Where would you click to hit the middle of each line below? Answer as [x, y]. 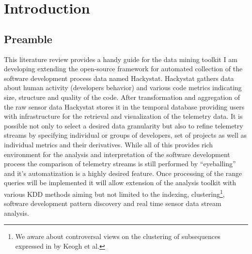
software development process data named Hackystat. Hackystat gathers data [119, 78]
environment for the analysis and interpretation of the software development [117, 154]
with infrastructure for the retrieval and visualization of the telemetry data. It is [123, 116]
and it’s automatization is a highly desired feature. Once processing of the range [123, 173]
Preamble [28, 39]
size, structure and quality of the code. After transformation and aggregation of [122, 97]
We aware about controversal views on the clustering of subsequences [118, 236]
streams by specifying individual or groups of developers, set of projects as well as [125, 135]
